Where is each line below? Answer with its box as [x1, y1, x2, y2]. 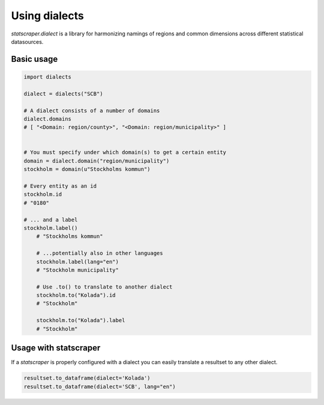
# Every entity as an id [23, 183, 97, 190]
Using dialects [11, 9, 84, 22]
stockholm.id [23, 191, 62, 198]
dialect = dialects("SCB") [23, 90, 103, 97]
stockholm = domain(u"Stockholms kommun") [23, 166, 151, 173]
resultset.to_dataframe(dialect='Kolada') [23, 375, 151, 382]
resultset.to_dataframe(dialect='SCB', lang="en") [23, 383, 176, 390]
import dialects [23, 73, 72, 80]
